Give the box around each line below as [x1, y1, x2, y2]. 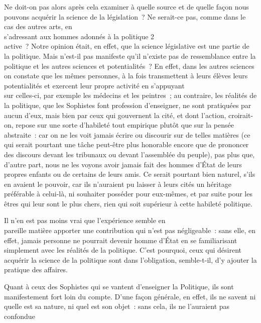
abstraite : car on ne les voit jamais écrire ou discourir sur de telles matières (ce [4, 129, 250, 140]
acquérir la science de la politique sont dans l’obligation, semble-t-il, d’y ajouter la [4, 254, 257, 265]
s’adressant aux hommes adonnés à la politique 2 [4, 31, 155, 41]
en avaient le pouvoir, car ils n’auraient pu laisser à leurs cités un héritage [4, 178, 231, 189]
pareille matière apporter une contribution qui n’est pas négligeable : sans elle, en [4, 225, 256, 236]
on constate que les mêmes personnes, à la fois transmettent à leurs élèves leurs [4, 70, 248, 81]
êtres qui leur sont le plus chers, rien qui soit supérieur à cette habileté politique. [4, 198, 252, 208]
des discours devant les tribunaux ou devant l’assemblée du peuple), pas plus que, [4, 149, 255, 159]
